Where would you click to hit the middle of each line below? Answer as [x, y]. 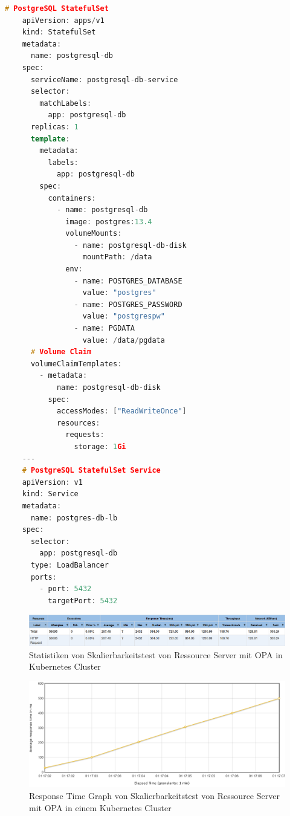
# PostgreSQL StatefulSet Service [91, 471]
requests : [85, 435]
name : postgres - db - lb [74, 518]
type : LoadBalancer [69, 565]
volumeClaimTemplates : [76, 364]
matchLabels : [66, 103]
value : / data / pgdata [124, 340]
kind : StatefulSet [59, 32]
